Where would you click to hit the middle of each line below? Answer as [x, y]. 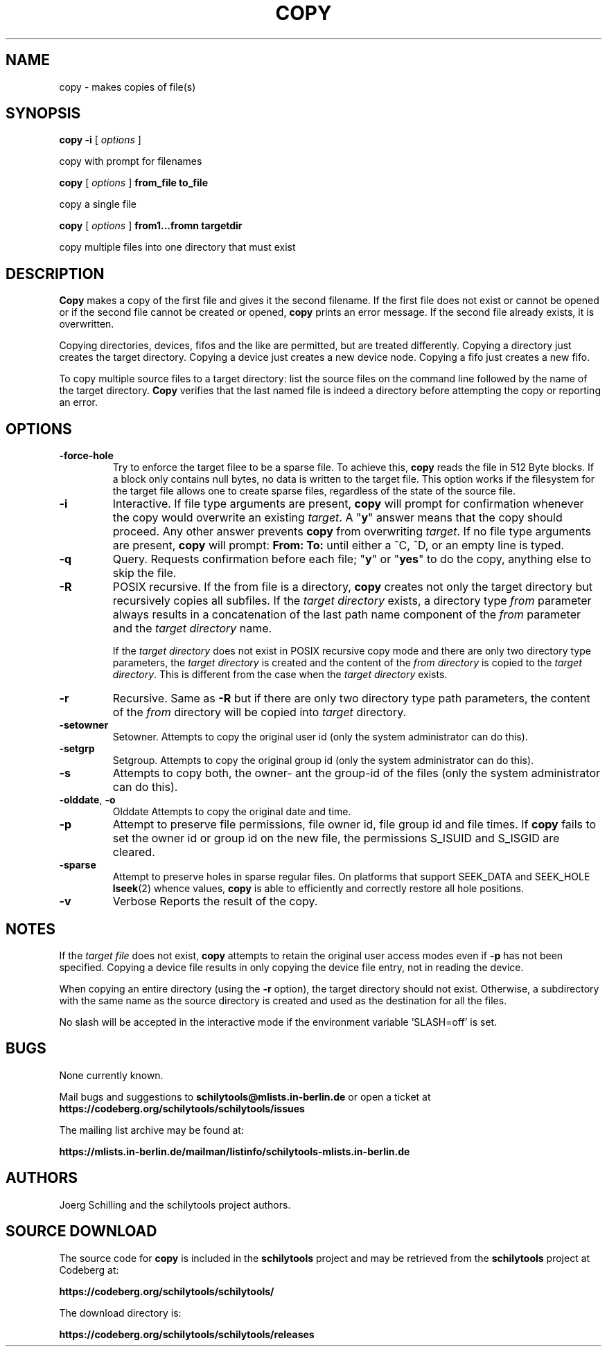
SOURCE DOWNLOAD [81, 1231]
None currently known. [111, 1075]
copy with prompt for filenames [131, 161]
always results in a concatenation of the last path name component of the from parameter [347, 615]
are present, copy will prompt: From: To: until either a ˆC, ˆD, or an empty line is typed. [338, 545]
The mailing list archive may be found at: [151, 1130]
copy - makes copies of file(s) [127, 87]
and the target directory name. [192, 629]
